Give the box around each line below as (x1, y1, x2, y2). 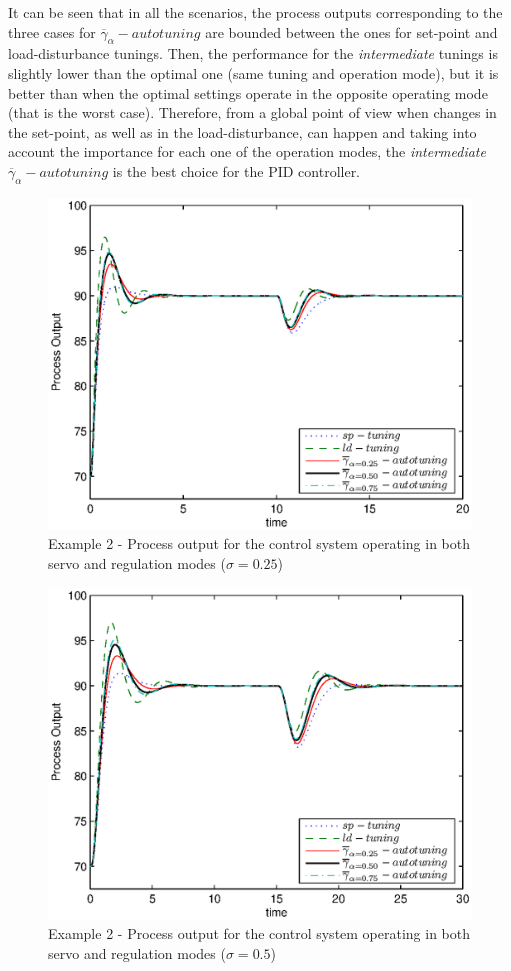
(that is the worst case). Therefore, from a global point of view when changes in (8, 102, 497, 123)
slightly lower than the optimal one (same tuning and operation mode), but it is (8, 62, 499, 83)
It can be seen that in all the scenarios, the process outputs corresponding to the (8, 2, 503, 22)
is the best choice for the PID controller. (112, 160, 361, 181)
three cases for (8, 21, 96, 42)
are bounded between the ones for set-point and (205, 21, 498, 42)
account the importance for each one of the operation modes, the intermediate (8, 141, 486, 162)
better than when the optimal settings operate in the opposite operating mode (8, 82, 488, 103)
